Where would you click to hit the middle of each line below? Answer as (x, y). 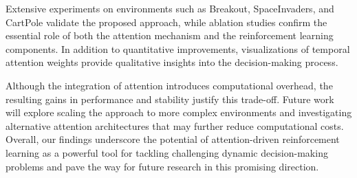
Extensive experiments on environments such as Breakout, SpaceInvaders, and (170, 8)
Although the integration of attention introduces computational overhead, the (169, 85)
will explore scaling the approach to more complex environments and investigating (179, 112)
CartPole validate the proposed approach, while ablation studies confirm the (166, 22)
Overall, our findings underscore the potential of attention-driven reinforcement (173, 139)
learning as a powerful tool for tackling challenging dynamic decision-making (167, 152)
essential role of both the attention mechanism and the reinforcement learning (170, 35)
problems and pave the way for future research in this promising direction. (162, 166)
